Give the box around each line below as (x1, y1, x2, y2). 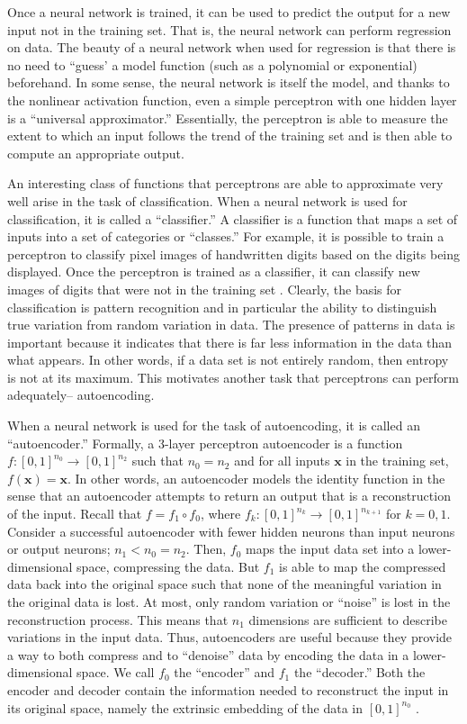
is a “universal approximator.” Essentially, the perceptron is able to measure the (7, 108, 448, 127)
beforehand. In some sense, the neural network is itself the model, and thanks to (7, 73, 450, 92)
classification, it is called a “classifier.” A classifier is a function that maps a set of (7, 209, 458, 228)
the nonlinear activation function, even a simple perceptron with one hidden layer (7, 90, 457, 109)
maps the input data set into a (246, 539, 415, 558)
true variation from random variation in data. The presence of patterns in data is (7, 315, 455, 334)
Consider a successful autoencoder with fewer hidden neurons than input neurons (7, 521, 455, 540)
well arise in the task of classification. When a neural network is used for (7, 191, 408, 210)
